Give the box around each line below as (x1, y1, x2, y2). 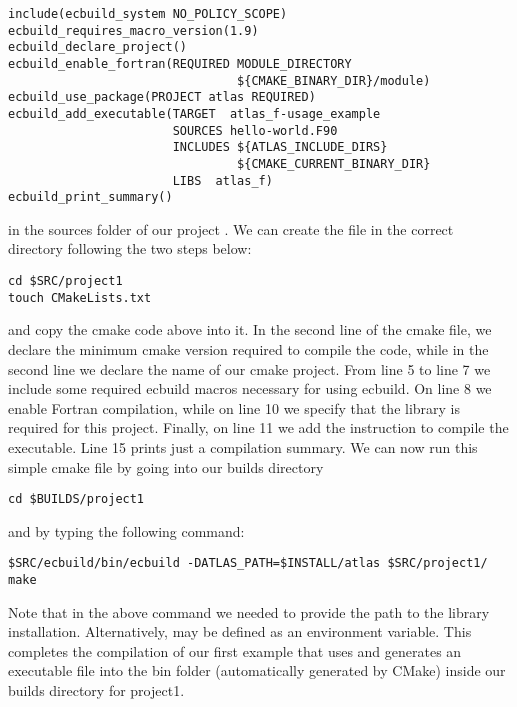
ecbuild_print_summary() (8, 190, 173, 205)
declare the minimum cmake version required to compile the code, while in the (8, 338, 489, 359)
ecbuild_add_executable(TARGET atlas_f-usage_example (8, 106, 381, 121)
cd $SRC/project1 (8, 274, 123, 289)
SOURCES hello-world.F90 (172, 123, 338, 138)
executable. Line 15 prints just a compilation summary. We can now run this (8, 436, 478, 457)
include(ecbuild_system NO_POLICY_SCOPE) (8, 7, 288, 21)
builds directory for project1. (8, 680, 185, 701)
